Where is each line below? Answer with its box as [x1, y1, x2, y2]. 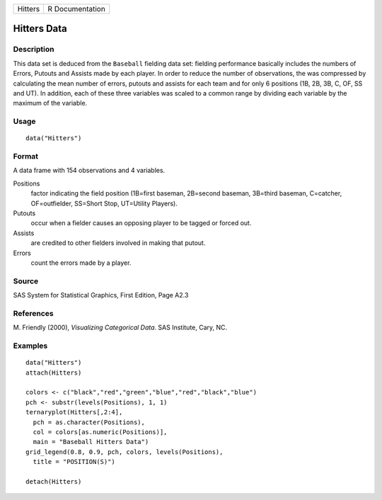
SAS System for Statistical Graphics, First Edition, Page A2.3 [13, 291, 189, 300]
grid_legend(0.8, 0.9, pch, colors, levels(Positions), [25, 448, 224, 456]
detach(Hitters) [25, 477, 82, 485]
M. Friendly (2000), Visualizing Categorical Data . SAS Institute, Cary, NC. [13, 323, 228, 332]
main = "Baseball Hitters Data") [33, 438, 149, 446]
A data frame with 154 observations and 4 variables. [13, 166, 166, 175]
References [13, 308, 54, 318]
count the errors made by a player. [30, 258, 132, 267]
